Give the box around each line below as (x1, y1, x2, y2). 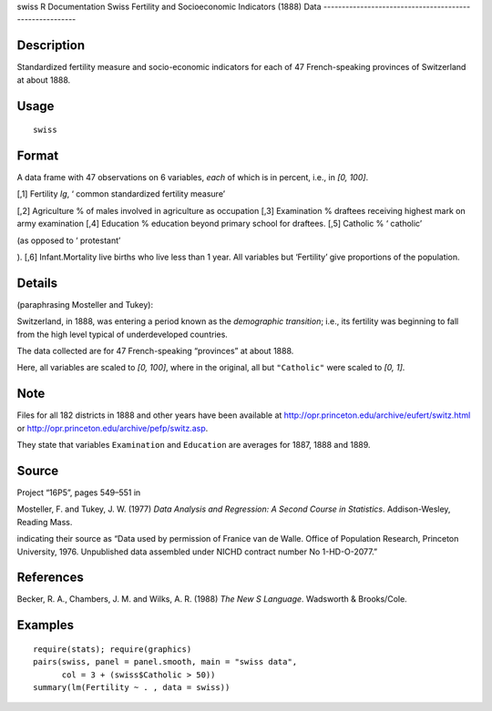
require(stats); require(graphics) (33, 644, 192, 655)
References (16, 570, 84, 585)
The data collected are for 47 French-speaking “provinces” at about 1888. (16, 346, 294, 357)
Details (16, 275, 58, 290)
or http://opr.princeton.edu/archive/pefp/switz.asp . (16, 422, 209, 433)
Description (16, 37, 86, 54)
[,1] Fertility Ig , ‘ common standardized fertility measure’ (16, 188, 226, 199)
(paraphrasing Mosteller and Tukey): (16, 299, 154, 310)
